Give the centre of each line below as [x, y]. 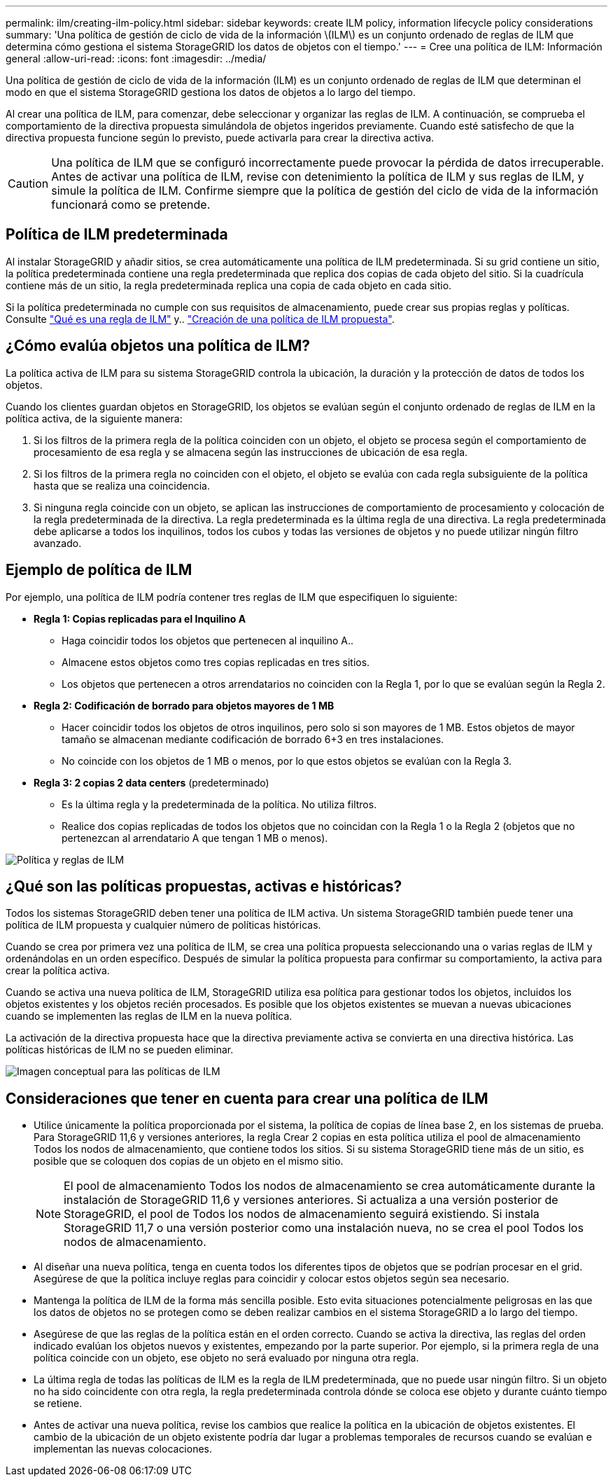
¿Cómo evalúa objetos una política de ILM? [158, 346]
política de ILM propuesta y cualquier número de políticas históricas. [163, 925]
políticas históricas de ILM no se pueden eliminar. [120, 1050]
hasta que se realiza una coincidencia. [122, 485]
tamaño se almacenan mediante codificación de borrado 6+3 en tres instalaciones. [253, 739]
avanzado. [58, 543]
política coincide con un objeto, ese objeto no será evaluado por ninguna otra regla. [226, 1358]
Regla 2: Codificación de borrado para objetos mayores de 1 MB [184, 705]
